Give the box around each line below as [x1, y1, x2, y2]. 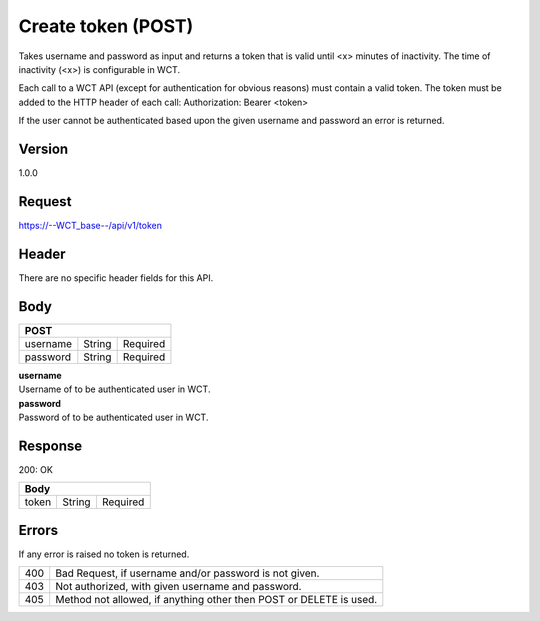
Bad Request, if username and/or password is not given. [55, 566, 320, 580]
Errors [18, 521, 59, 539]
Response [18, 437, 83, 454]
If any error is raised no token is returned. [18, 548, 190, 560]
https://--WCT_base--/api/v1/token [18, 219, 162, 231]
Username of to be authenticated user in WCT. [18, 383, 211, 395]
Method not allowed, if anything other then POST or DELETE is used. [55, 593, 378, 607]
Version [18, 140, 69, 157]
